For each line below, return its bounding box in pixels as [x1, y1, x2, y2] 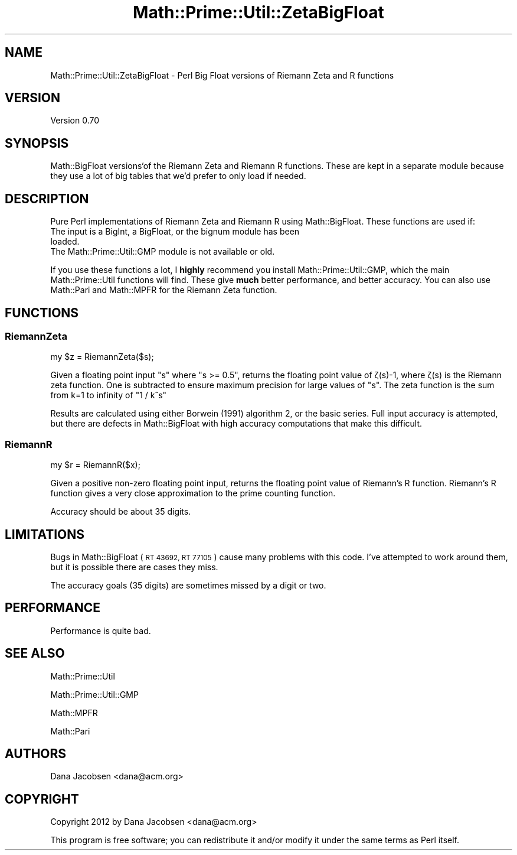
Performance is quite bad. [50, 625, 151, 636]
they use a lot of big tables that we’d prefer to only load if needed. [50, 171, 306, 181]
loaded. [50, 236, 80, 247]
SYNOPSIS [5, 135, 69, 151]
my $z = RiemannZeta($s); [50, 352, 154, 362]
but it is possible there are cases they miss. [50, 561, 218, 572]
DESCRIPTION [5, 191, 89, 206]
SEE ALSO [5, 646, 65, 661]
